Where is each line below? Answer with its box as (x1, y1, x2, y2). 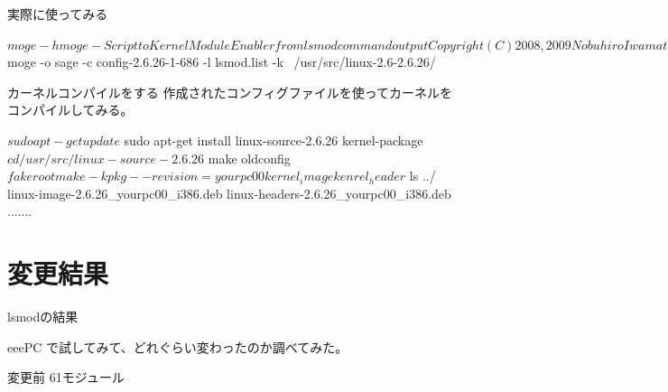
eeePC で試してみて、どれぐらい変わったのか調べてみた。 (7, 337, 348, 356)
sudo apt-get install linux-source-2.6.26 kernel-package (124, 130, 423, 149)
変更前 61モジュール (7, 368, 125, 387)
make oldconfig (208, 148, 291, 167)
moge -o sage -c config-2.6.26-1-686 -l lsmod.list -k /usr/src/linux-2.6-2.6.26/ (7, 52, 436, 71)
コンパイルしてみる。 (7, 100, 134, 119)
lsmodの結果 (7, 307, 79, 326)
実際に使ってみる (7, 5, 108, 23)
